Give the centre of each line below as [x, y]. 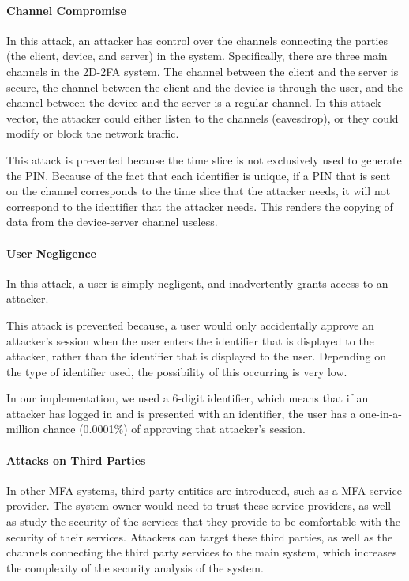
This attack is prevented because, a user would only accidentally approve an [190, 324]
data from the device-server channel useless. [112, 222]
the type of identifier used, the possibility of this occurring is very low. [177, 371]
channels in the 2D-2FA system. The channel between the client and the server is [203, 71]
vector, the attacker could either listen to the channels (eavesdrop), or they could [203, 117]
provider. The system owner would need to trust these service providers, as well [199, 506]
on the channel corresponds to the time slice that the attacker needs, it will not [199, 191]
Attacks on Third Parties [76, 460]
